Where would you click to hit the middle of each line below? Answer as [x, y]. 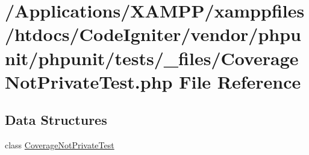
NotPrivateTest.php [89, 81]
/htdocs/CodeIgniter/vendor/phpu [153, 34]
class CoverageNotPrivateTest [60, 145]
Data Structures [56, 120]
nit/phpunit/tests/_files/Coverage [152, 58]
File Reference [240, 81]
